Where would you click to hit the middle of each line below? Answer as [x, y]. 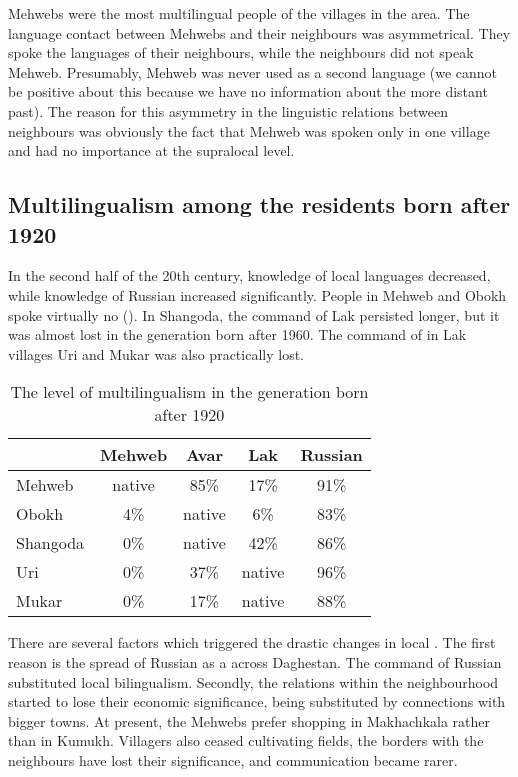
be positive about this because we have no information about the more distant [248, 91]
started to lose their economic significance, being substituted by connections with [257, 701]
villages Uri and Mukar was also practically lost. [156, 353]
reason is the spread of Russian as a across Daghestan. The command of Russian [255, 661]
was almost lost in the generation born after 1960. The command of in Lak [237, 334]
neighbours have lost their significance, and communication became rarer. [233, 759]
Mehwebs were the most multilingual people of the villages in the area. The [239, 13]
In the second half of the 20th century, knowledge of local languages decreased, [249, 275]
